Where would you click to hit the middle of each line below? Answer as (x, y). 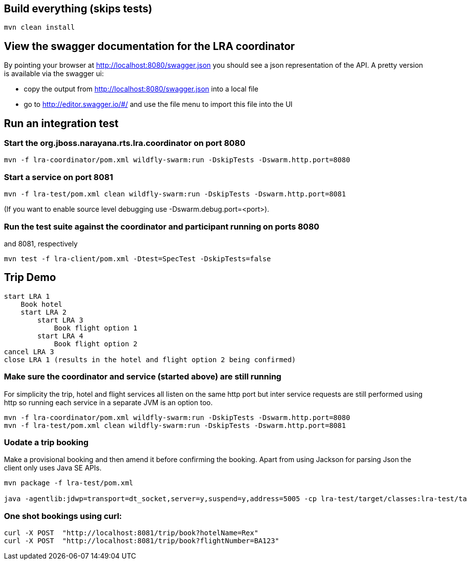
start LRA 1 (27, 296)
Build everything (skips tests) (78, 9)
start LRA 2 (44, 312)
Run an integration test (61, 123)
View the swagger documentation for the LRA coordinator (149, 46)
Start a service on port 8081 (59, 177)
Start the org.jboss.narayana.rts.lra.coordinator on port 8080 (125, 143)
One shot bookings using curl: (63, 516)
